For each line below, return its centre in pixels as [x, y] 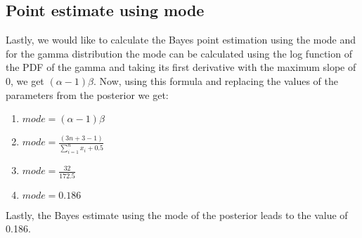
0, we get [25, 80]
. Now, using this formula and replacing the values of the [215, 80]
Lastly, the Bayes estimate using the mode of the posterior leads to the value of [177, 214]
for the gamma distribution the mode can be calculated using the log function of [179, 53]
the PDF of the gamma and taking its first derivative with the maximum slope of [181, 67]
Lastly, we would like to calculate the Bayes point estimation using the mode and [181, 40]
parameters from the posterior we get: [87, 94]
